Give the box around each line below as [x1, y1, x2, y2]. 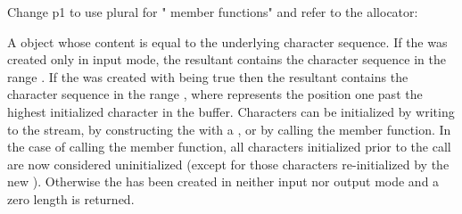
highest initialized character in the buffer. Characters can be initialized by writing [7, 102, 455, 120]
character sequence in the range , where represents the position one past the [7, 85, 423, 103]
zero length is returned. [7, 189, 135, 208]
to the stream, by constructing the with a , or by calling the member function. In [7, 119, 451, 138]
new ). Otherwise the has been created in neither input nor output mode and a [7, 172, 440, 191]
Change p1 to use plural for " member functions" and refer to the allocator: [7, 3, 418, 21]
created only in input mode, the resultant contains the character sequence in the [7, 50, 446, 69]
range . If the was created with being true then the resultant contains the [7, 67, 408, 86]
